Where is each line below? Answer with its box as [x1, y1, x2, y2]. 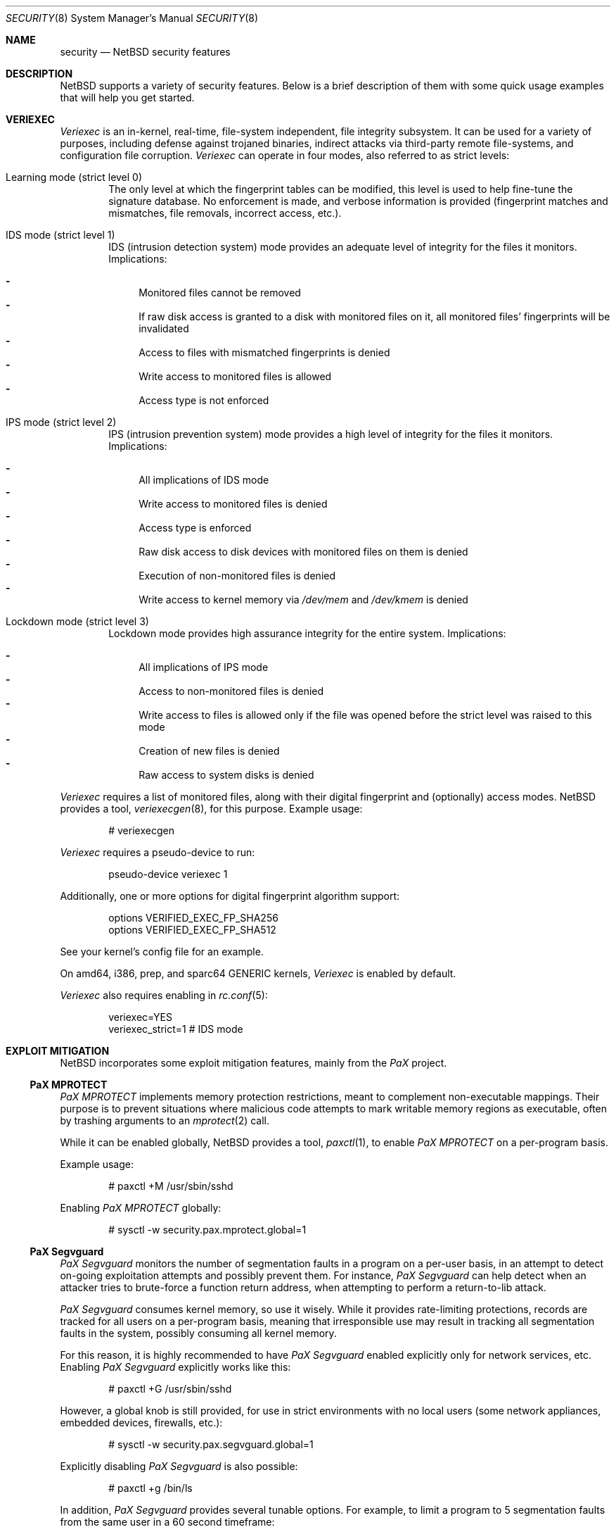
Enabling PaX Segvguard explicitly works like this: [60, 1361, 291, 1373]
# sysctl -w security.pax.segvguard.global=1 [108, 1438, 314, 1450]
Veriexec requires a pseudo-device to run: [60, 846, 255, 858]
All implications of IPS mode [139, 661, 269, 673]
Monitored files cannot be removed [139, 287, 301, 299]
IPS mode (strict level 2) [6, 416, 117, 428]
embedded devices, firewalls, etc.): [60, 1417, 223, 1429]
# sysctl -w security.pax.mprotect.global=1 [108, 1224, 307, 1236]
